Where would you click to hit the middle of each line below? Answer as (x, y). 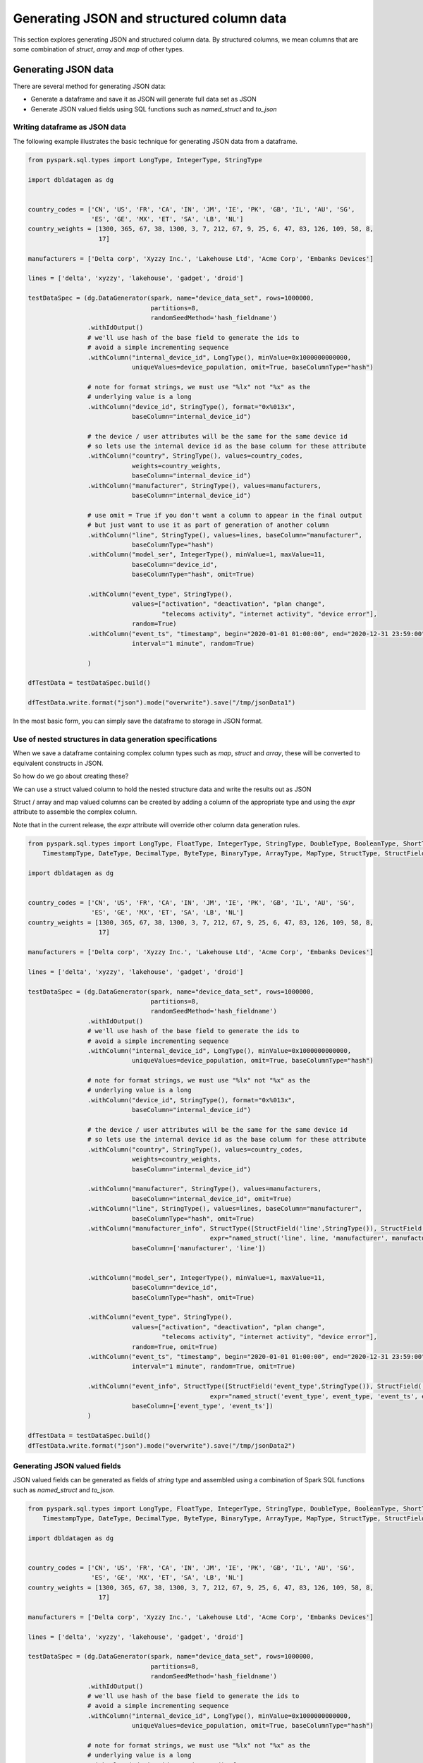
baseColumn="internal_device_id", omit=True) (212, 1198)
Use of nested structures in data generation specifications (115, 739)
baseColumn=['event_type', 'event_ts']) (202, 1406)
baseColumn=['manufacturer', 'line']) (199, 1248)
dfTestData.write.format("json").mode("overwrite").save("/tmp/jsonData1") (162, 703)
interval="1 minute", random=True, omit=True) (214, 1367)
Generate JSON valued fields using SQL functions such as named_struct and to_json (154, 109)
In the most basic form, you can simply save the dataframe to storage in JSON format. (138, 721)
